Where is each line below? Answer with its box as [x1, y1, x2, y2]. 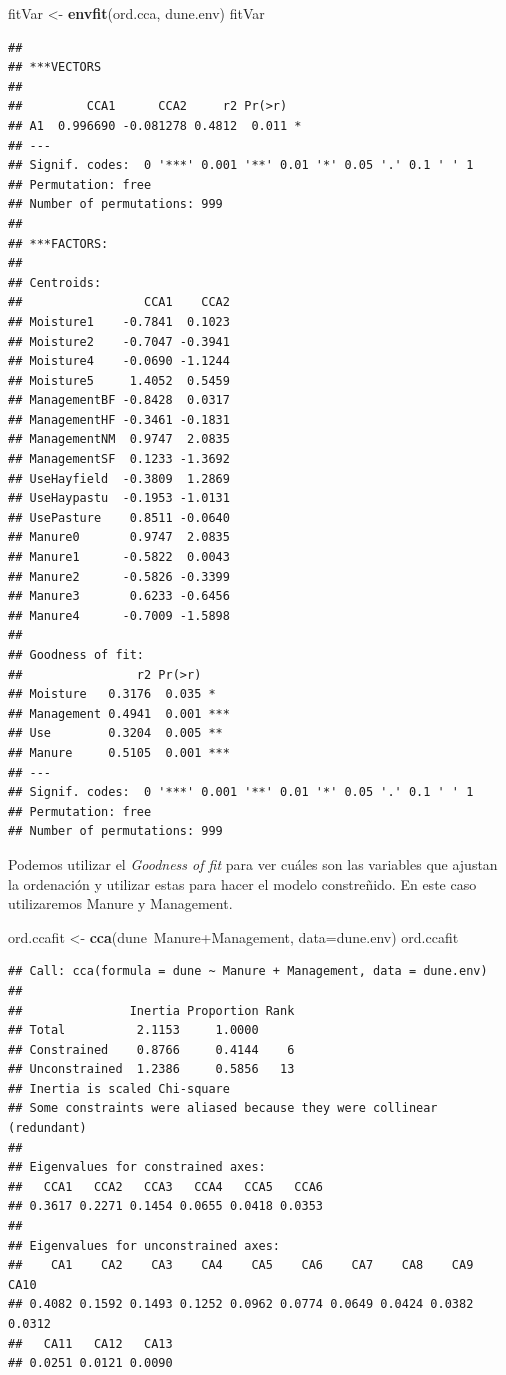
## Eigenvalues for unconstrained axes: [8, 1238, 281, 1253]
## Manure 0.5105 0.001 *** [8, 745, 230, 760]
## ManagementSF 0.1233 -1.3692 [8, 452, 230, 467]
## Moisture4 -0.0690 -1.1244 [8, 354, 230, 369]
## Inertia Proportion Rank [8, 1003, 295, 1018]
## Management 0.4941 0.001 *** [8, 706, 230, 721]
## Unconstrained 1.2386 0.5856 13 [8, 1062, 295, 1077]
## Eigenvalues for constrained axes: [8, 1160, 266, 1175]
